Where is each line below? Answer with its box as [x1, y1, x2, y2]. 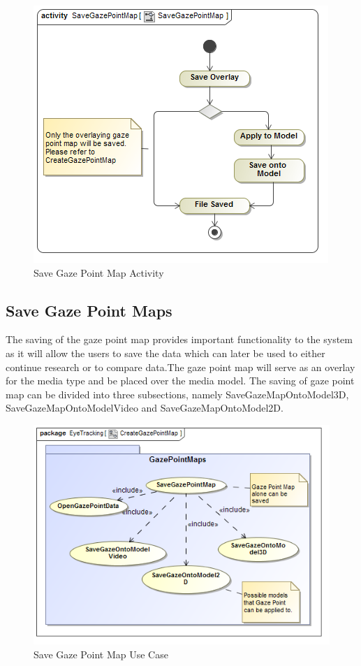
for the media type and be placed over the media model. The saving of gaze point [6, 373, 355, 388]
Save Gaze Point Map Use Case [34, 646, 168, 661]
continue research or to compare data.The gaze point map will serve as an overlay [6, 359, 355, 374]
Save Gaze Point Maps [6, 299, 172, 321]
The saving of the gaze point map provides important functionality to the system [6, 332, 353, 347]
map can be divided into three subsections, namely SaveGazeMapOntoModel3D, [6, 386, 349, 401]
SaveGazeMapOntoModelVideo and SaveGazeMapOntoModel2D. [6, 400, 283, 415]
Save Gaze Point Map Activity [34, 265, 164, 280]
